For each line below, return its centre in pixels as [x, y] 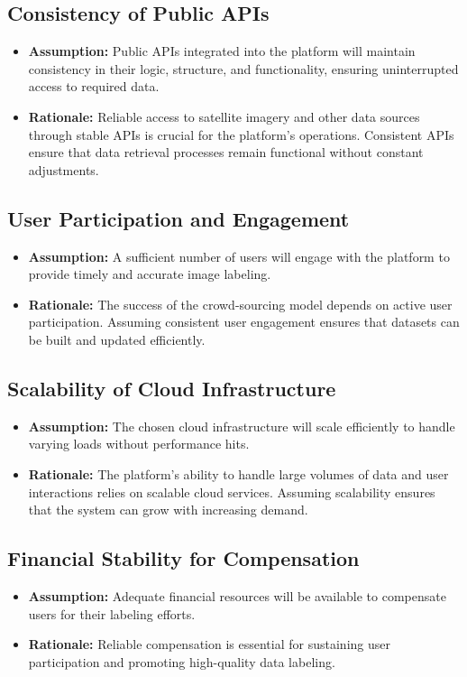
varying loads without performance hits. [139, 444]
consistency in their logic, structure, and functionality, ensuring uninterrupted [243, 68]
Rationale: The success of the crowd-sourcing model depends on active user [240, 304]
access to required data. [94, 86]
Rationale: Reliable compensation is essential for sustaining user [209, 644]
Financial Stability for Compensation [183, 558]
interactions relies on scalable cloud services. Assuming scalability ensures [232, 492]
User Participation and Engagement [179, 218]
